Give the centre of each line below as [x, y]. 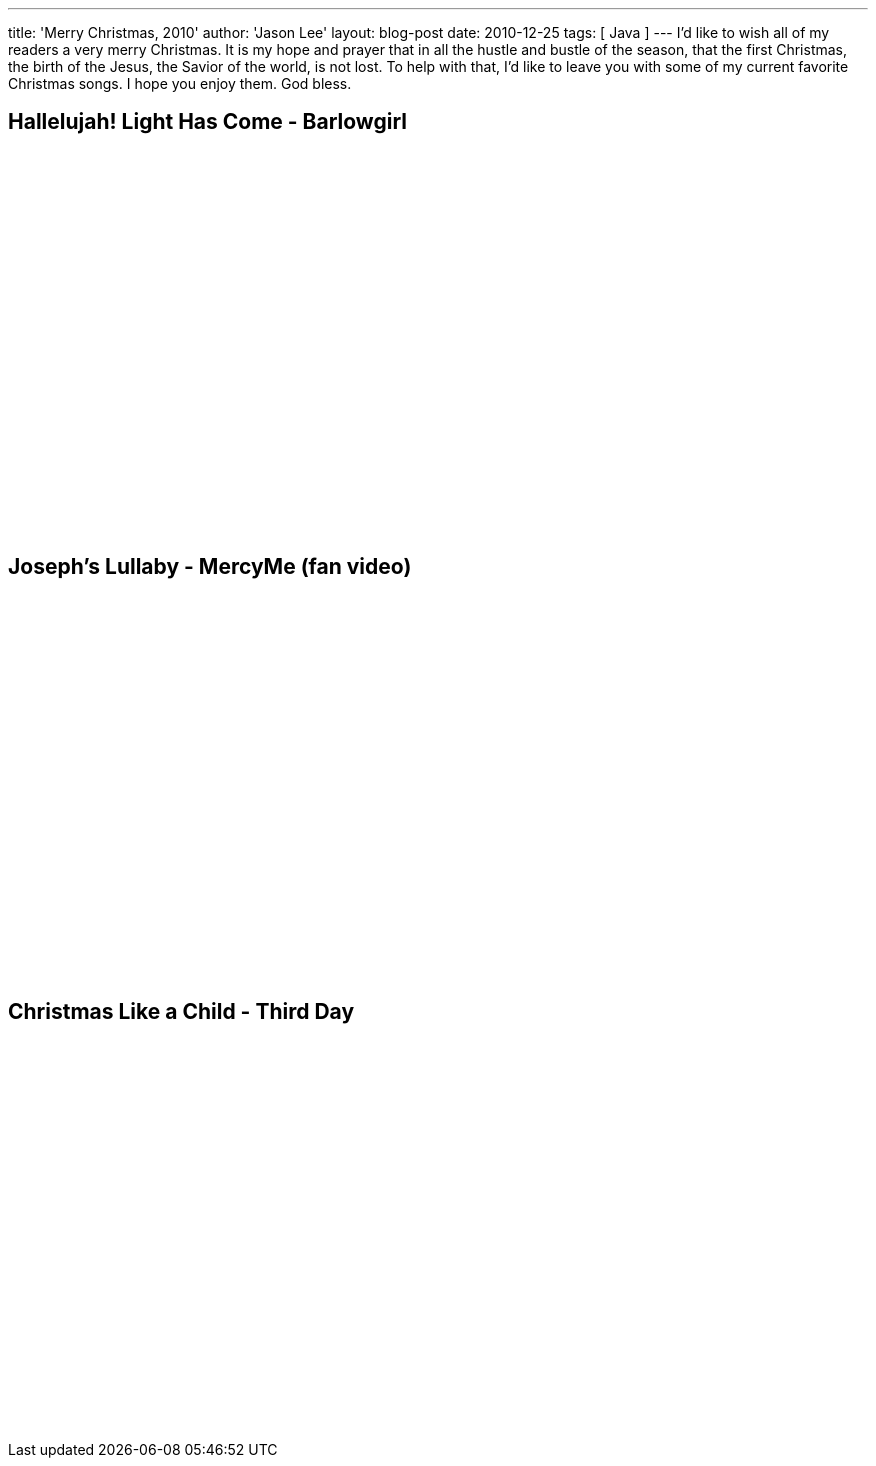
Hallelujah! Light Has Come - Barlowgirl [207, 122]
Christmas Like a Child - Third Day [181, 1012]
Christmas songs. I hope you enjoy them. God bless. [180, 83]
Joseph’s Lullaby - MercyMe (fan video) [210, 567]
